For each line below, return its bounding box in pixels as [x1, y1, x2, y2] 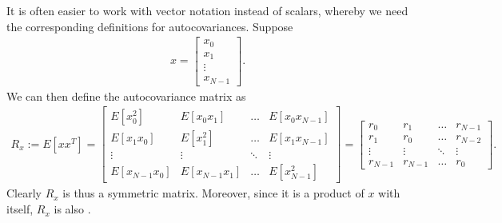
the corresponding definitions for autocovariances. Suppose [6, 18, 293, 34]
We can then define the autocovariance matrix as [6, 87, 246, 104]
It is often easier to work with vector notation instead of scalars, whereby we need [6, 2, 408, 18]
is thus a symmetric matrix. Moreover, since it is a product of [62, 185, 365, 201]
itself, [6, 201, 34, 217]
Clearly [6, 185, 42, 201]
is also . [54, 201, 91, 217]
